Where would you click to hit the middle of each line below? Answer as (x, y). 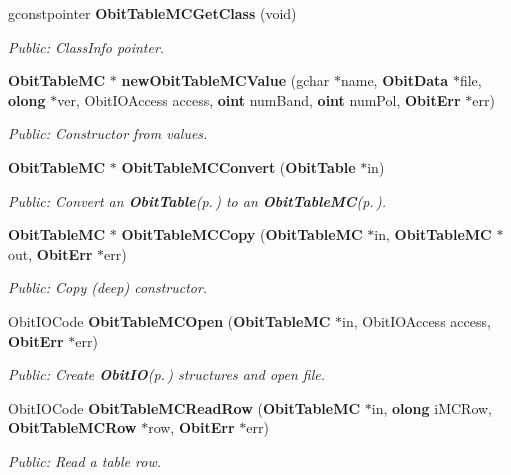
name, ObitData (394, 80)
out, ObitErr (50, 253)
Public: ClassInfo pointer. (86, 46)
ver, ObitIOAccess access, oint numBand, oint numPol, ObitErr (259, 99)
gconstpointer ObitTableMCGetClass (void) (152, 13)
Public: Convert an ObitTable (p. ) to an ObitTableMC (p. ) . (197, 200)
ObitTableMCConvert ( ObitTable (238, 166)
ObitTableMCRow (72, 427)
